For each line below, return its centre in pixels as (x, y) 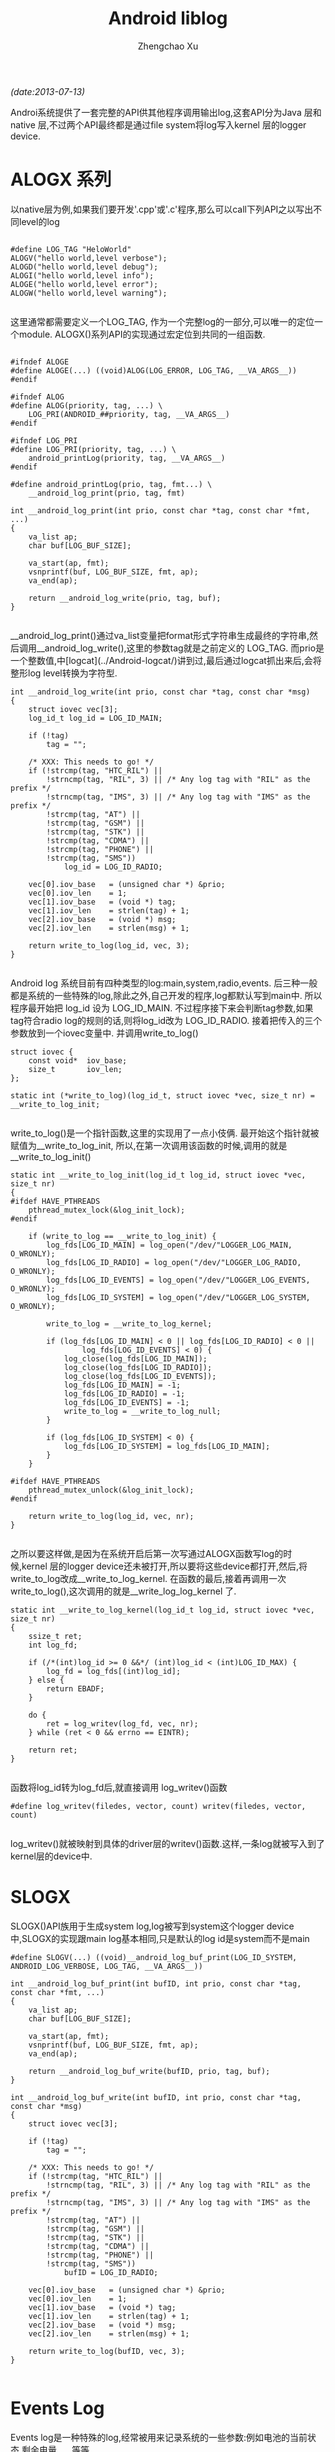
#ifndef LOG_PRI (44, 440)
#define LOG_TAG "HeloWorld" (71, 249)
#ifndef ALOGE (40, 362)
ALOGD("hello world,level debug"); (84, 267)
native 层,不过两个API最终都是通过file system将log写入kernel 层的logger (158, 124)
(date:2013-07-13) (48, 91)
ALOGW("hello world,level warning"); (89, 293)
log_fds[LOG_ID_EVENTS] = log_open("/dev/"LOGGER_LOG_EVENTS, (178, 1280)
